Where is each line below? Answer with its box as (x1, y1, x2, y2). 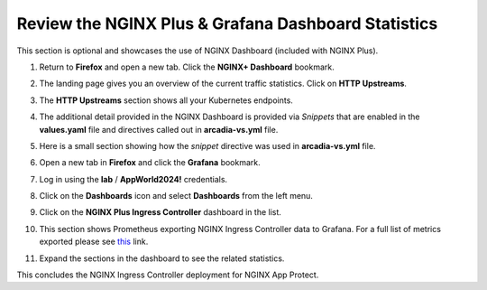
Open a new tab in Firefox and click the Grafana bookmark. (39, 157, 261, 168)
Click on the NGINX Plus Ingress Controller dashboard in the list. (39, 207, 281, 218)
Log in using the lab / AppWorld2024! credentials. (39, 173, 228, 184)
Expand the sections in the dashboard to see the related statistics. (39, 253, 285, 264)
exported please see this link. (39, 236, 149, 248)
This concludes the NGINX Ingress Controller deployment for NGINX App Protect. (16, 269, 319, 280)
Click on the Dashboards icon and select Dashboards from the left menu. (39, 191, 313, 201)
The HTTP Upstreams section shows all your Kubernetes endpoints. (39, 95, 293, 106)
